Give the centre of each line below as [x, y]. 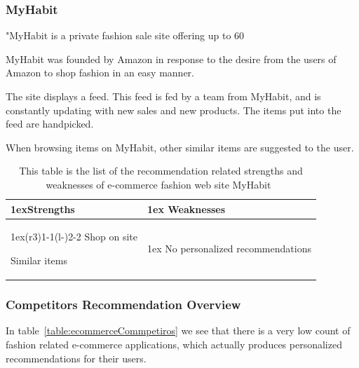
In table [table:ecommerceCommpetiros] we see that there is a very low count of [178, 330]
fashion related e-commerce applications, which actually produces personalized [174, 344]
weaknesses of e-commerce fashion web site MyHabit [158, 184]
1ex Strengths [43, 209]
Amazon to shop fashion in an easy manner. [100, 73]
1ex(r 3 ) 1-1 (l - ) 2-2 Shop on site [74, 237]
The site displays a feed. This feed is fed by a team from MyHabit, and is [163, 96]
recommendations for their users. [76, 358]
